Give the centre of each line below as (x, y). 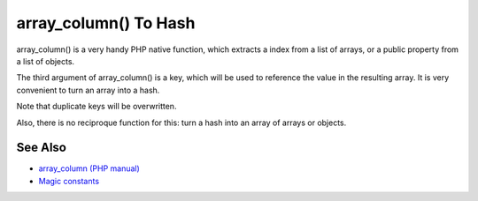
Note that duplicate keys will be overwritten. (96, 107)
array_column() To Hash (106, 23)
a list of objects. (46, 61)
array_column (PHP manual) (89, 168)
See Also (41, 148)
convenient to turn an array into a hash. (88, 90)
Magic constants (69, 181)
